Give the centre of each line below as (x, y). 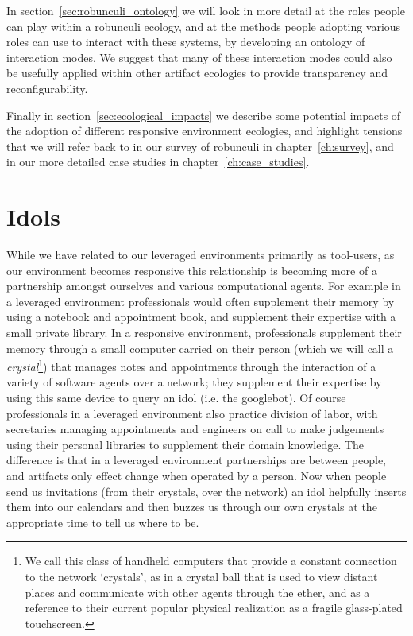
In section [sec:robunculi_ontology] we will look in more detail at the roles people (206, 10)
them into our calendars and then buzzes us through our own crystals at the (192, 507)
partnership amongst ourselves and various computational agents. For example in (204, 286)
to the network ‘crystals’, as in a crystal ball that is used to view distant (201, 576)
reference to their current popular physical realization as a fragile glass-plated (214, 608)
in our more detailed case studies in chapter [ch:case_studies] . (158, 162)
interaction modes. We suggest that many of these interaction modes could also (199, 57)
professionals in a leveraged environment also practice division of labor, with (192, 413)
